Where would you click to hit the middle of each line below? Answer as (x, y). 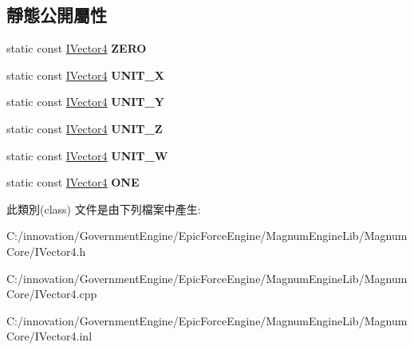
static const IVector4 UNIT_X (85, 75)
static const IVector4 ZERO (77, 48)
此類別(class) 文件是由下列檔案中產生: (104, 208)
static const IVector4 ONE (73, 182)
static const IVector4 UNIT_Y (85, 102)
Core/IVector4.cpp (52, 294)
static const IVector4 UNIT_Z (85, 128)
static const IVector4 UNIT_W (87, 155)
